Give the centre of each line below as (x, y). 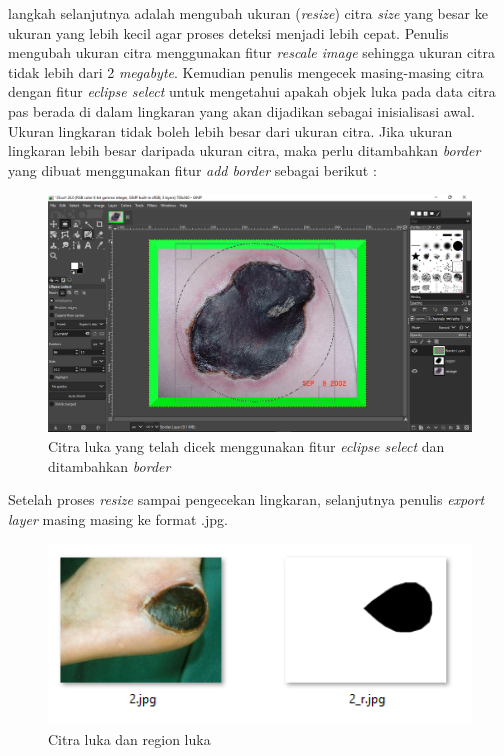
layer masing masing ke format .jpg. (118, 518)
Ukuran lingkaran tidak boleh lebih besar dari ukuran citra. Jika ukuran (230, 130)
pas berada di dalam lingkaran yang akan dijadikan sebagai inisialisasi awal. (241, 110)
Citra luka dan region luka (129, 738)
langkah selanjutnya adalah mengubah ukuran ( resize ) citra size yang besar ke (248, 13)
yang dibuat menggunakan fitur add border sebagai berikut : (192, 169)
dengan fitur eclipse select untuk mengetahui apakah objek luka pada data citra (252, 91)
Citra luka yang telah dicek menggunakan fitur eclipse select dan (246, 446)
